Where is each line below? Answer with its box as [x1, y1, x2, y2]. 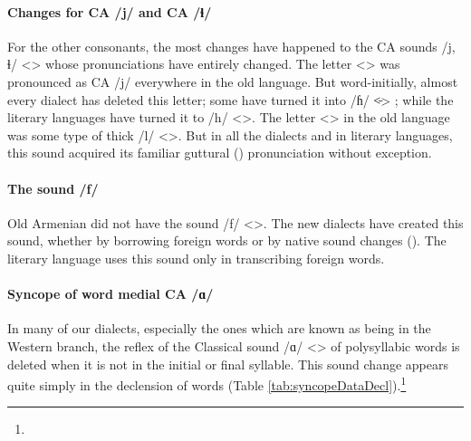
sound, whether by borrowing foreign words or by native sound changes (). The [7, 231, 447, 250]
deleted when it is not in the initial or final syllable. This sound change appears [7, 354, 448, 373]
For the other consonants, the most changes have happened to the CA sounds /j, [7, 36, 456, 55]
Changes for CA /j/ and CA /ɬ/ [7, 2, 212, 21]
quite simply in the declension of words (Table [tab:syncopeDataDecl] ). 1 [7, 373, 407, 394]
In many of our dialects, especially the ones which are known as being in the [7, 319, 431, 338]
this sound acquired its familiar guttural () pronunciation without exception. [7, 143, 432, 162]
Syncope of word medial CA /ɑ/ [7, 284, 214, 303]
